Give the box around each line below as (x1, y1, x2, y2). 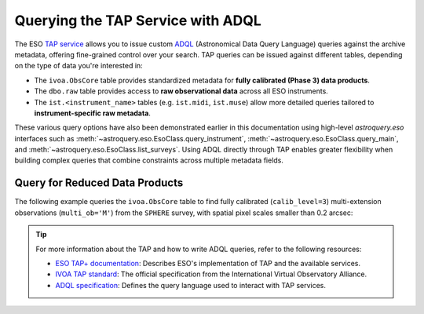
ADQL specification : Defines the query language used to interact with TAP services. (55, 280, 326, 290)
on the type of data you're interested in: (14, 61, 143, 71)
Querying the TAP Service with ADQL (14, 12, 262, 29)
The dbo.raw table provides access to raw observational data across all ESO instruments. (34, 86, 329, 96)
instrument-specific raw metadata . (34, 108, 151, 118)
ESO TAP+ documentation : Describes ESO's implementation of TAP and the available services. (55, 258, 361, 268)
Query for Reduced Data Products (14, 177, 184, 190)
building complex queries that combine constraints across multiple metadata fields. (14, 155, 284, 165)
